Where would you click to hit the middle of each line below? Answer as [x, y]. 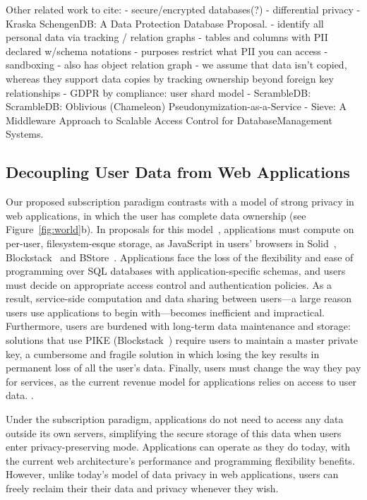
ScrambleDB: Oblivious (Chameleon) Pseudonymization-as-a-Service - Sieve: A [176, 106]
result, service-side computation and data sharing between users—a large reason [179, 298]
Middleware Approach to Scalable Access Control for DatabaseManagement [169, 120]
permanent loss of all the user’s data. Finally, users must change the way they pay [183, 368]
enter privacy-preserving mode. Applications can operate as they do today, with [178, 447]
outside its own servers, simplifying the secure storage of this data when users [174, 433]
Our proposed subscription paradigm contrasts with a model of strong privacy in [180, 202]
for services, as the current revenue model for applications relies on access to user [181, 381]
